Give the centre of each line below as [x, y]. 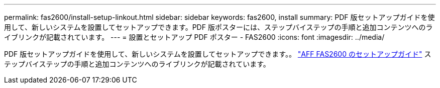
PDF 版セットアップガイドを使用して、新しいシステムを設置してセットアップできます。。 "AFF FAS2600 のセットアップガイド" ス [218, 54]
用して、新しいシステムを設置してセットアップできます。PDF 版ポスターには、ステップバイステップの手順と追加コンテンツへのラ [218, 27]
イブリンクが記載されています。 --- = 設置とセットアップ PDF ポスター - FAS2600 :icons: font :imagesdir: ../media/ [194, 37]
